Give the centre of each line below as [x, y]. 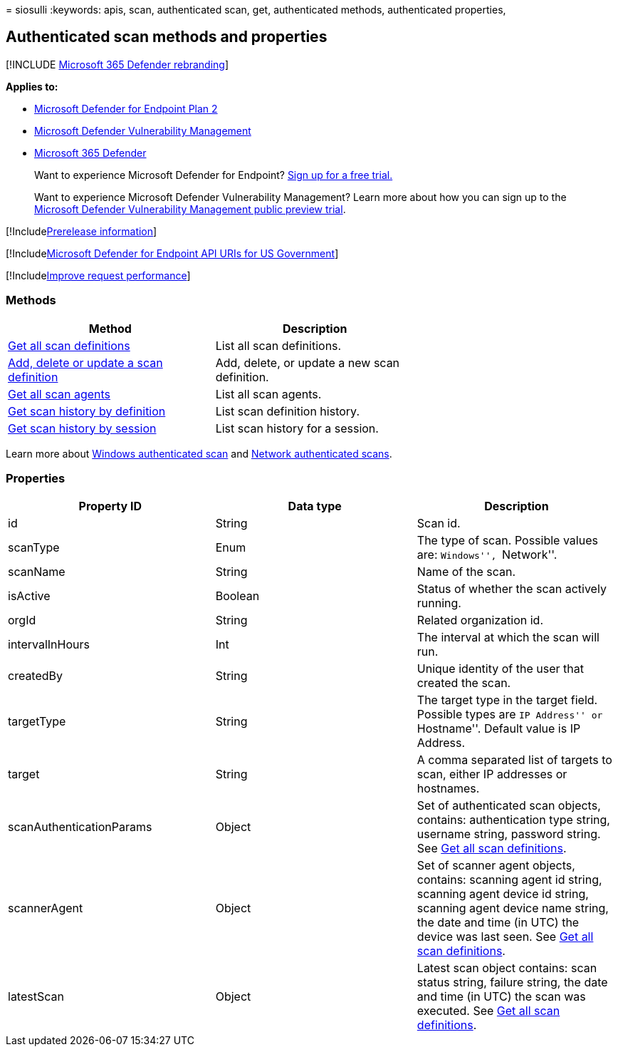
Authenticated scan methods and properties [167, 37]
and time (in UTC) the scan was [501, 997]
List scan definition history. [287, 411]
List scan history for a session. [297, 428]
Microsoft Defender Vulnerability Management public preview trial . [190, 209]
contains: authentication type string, [513, 820]
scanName [37, 572]
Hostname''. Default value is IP [499, 729]
